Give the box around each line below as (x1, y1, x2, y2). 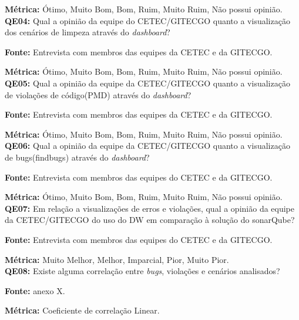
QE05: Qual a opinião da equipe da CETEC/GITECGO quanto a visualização (5, 76, 290, 89)
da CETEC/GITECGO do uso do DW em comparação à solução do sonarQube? (5, 214, 295, 226)
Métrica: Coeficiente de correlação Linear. (5, 304, 160, 316)
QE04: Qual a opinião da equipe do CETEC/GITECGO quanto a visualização (5, 14, 290, 26)
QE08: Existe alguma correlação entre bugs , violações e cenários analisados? (5, 265, 280, 277)
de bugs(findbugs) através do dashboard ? (5, 151, 150, 163)
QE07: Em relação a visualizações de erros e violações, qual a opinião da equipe (5, 202, 294, 214)
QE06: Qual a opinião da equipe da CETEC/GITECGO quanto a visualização (5, 139, 290, 152)
